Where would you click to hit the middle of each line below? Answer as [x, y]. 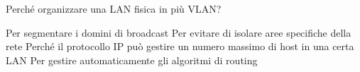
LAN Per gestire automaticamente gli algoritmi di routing [132, 60]
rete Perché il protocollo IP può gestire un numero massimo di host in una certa [180, 46]
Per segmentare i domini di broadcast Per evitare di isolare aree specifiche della [179, 32]
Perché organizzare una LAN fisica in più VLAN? [114, 8]
